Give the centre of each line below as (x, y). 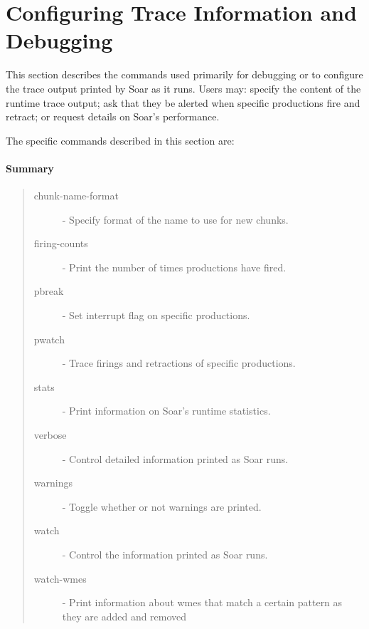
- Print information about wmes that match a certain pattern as (202, 602)
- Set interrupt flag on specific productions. (156, 315)
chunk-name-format (76, 196)
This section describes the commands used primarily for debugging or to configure (184, 74)
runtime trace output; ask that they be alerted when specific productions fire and (183, 102)
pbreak (49, 291)
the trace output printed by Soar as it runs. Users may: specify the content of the (183, 88)
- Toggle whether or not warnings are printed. (162, 506)
